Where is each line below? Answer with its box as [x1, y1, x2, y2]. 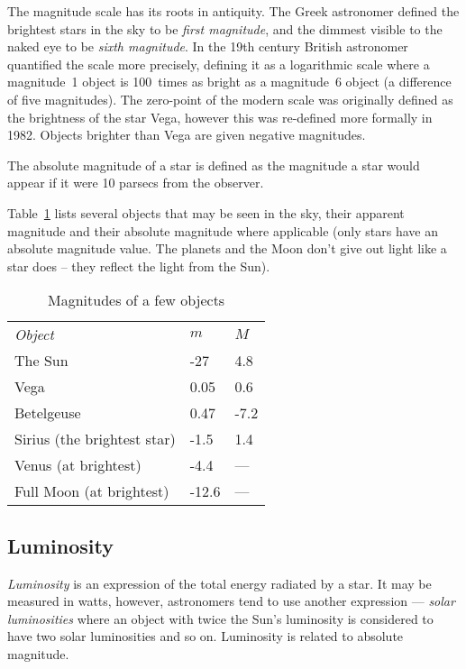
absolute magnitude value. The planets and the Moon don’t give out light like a [7, 239, 447, 258]
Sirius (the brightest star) [14, 428, 176, 450]
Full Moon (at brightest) [14, 481, 169, 502]
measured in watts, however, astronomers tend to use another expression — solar [7, 591, 455, 610]
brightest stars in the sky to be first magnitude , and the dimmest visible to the [7, 19, 443, 38]
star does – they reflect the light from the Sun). [7, 256, 270, 275]
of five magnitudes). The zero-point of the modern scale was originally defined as [7, 89, 453, 108]
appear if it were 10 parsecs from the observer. [7, 173, 264, 192]
